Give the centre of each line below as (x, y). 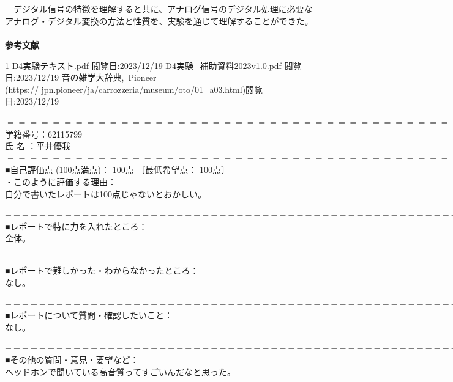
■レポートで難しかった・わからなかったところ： (102, 270)
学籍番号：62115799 (43, 134)
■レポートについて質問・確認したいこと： (89, 315)
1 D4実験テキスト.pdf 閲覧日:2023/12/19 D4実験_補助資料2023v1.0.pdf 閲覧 (153, 65)
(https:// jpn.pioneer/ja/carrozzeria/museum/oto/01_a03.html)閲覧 (134, 89)
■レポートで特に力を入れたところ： (76, 226)
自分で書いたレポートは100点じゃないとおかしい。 (106, 193)
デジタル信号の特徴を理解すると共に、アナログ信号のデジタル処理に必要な (163, 9)
